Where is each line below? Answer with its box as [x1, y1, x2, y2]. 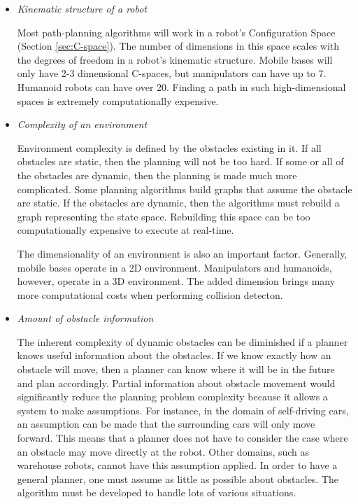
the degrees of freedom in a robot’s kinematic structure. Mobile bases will [17, 52, 333, 66]
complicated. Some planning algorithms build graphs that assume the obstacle [17, 181, 352, 196]
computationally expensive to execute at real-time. [17, 223, 234, 237]
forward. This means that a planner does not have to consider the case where [17, 430, 348, 445]
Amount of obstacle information [17, 311, 154, 325]
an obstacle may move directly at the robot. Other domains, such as [17, 444, 310, 458]
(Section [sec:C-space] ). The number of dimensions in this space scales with [17, 38, 340, 53]
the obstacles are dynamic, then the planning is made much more [17, 167, 297, 182]
